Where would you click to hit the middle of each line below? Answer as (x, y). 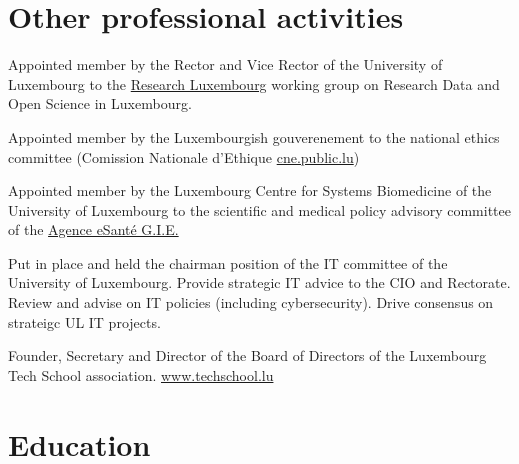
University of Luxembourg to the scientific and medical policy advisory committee (259, 209)
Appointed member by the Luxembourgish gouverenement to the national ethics (254, 136)
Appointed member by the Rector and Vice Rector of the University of (225, 64)
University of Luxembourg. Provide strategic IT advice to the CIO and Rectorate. (259, 282)
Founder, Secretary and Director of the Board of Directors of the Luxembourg (247, 355)
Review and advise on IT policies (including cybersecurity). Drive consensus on (251, 302)
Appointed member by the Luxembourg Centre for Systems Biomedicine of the (250, 190)
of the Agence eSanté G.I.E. (93, 229)
